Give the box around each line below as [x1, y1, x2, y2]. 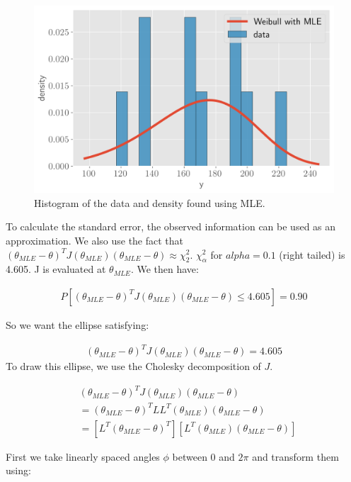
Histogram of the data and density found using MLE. [34, 195, 265, 210]
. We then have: [130, 262, 199, 276]
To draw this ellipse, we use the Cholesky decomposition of [6, 359, 261, 374]
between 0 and [172, 449, 235, 464]
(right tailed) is [279, 247, 345, 262]
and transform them [252, 449, 339, 464]
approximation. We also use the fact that [6, 232, 184, 247]
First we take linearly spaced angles [6, 449, 160, 464]
